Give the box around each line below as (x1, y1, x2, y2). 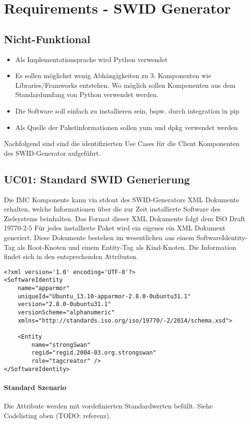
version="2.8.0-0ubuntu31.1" (17, 301, 111, 308)
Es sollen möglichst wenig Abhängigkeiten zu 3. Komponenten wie (15, 70, 211, 81)
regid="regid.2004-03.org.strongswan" (31, 349, 156, 357)
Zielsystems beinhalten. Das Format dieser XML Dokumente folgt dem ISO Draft (4, 213, 246, 223)
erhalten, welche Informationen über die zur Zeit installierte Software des (4, 204, 221, 214)
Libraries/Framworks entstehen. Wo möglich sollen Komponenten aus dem (15, 80, 236, 90)
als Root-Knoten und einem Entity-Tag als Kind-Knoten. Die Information (17, 242, 236, 252)
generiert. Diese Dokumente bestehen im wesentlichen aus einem (4, 232, 194, 242)
